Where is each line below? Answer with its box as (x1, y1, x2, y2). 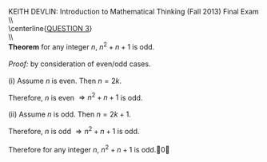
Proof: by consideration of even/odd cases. (8, 59, 151, 69)
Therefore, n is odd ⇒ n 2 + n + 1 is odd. (8, 125, 140, 136)
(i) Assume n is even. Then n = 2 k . (8, 76, 122, 85)
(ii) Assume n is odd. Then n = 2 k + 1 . (8, 109, 132, 119)
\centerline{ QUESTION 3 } (8, 24, 93, 33)
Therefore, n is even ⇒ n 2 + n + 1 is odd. (8, 91, 143, 102)
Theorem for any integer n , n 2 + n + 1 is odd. (8, 41, 155, 51)
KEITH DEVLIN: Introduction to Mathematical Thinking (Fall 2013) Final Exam (8, 7, 260, 16)
